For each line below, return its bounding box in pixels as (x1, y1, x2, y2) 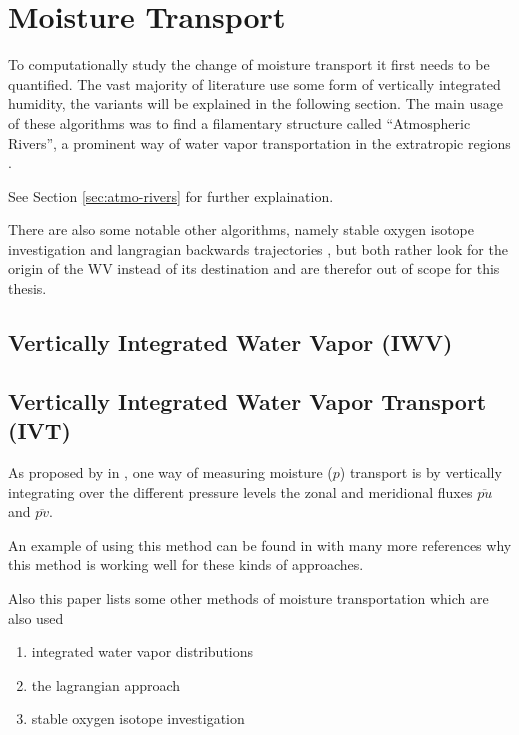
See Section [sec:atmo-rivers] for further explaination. (8, 185, 334, 206)
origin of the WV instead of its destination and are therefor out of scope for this (8, 258, 500, 279)
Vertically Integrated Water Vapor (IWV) (8, 327, 453, 358)
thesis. (8, 278, 47, 299)
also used (8, 607, 64, 628)
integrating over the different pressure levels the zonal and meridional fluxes (8, 481, 473, 502)
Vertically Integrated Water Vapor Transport (8, 385, 487, 416)
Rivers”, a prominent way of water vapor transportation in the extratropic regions (8, 132, 511, 153)
